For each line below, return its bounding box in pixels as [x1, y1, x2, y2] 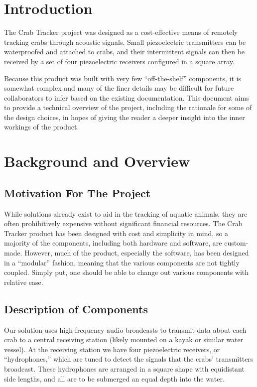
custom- [224, 238, 249, 248]
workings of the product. [4, 122, 79, 132]
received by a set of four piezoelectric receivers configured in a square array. [4, 56, 235, 66]
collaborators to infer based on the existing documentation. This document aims [4, 92, 249, 103]
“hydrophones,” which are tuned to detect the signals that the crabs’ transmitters [4, 354, 254, 364]
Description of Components [4, 301, 148, 316]
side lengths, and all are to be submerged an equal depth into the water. [4, 373, 225, 384]
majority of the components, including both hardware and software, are [4, 238, 222, 248]
